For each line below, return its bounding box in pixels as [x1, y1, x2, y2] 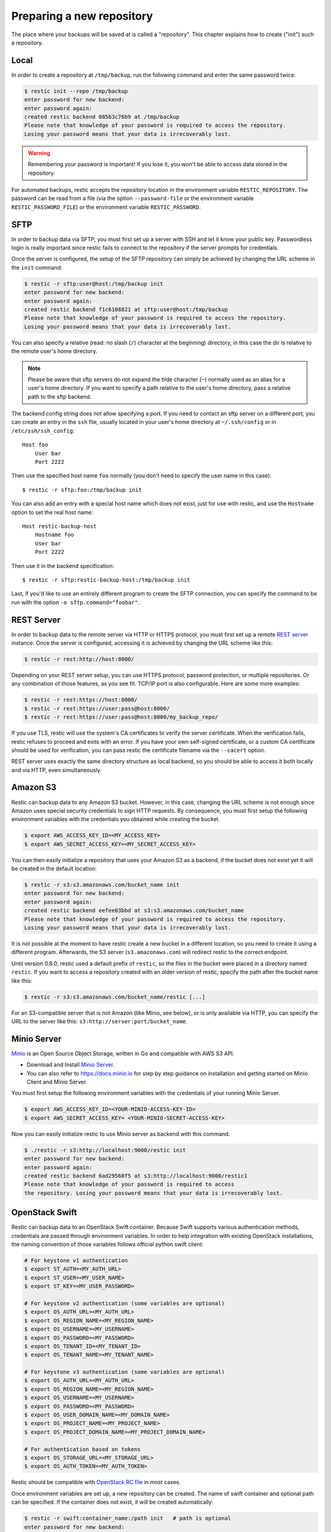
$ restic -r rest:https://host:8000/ [24, 696, 138, 703]
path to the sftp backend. [28, 393, 92, 400]
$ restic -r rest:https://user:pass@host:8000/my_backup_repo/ [24, 714, 219, 721]
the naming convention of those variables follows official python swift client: [11, 1241, 204, 1248]
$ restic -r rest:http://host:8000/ [24, 656, 135, 662]
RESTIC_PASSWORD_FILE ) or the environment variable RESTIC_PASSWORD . [11, 203, 201, 211]
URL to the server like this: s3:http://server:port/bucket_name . [11, 1017, 188, 1025]
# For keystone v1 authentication [24, 1257, 128, 1264]
